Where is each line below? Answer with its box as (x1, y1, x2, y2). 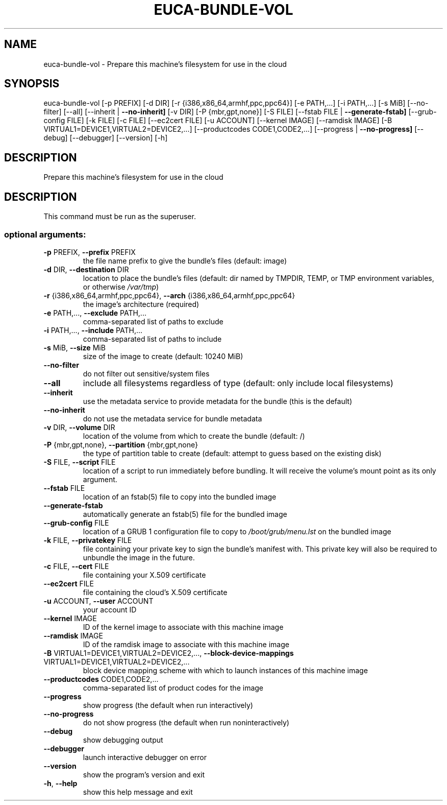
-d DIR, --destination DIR (43, 265, 129, 274)
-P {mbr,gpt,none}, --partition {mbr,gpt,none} (43, 440, 198, 449)
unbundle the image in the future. (83, 553, 195, 562)
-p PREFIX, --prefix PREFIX (43, 247, 136, 256)
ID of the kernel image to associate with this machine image (83, 622, 284, 631)
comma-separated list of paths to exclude (83, 317, 224, 326)
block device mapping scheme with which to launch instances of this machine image (83, 666, 368, 675)
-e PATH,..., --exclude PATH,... (43, 308, 146, 317)
